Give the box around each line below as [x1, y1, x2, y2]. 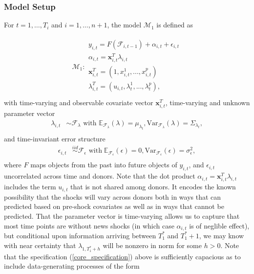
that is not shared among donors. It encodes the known [70, 182, 236, 192]
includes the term [4, 182, 56, 192]
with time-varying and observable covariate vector [4, 97, 153, 108]
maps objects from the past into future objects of [30, 160, 177, 170]
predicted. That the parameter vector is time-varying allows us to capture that [4, 210, 240, 221]
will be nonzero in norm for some [103, 240, 202, 250]
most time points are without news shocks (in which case [4, 220, 174, 230]
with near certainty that [4, 240, 76, 250]
